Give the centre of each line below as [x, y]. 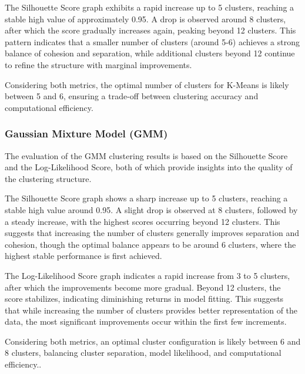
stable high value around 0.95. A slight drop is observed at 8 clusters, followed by [151, 209]
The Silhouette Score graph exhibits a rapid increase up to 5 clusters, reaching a [150, 7]
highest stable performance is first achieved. [83, 256]
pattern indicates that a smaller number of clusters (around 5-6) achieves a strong [152, 41]
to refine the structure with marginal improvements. [98, 64]
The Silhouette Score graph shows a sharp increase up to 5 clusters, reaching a [146, 198]
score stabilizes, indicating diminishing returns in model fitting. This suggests [144, 299]
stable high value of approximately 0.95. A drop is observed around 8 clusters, [145, 18]
